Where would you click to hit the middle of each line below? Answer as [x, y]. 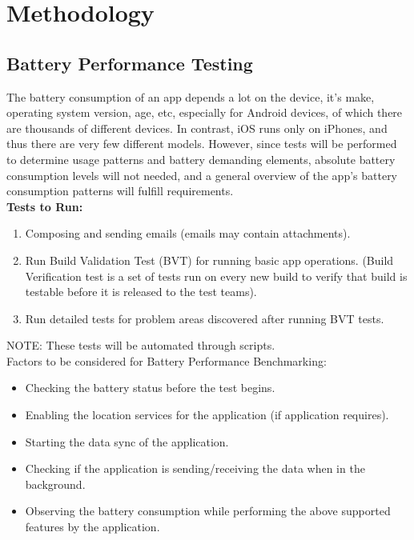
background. [55, 484]
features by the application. [92, 527]
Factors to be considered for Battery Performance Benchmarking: [167, 360]
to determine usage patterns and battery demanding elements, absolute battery [201, 159]
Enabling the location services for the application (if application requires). [207, 415]
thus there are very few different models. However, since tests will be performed [202, 144]
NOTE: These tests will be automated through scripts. [141, 345]
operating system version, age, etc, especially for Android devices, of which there [205, 112]
